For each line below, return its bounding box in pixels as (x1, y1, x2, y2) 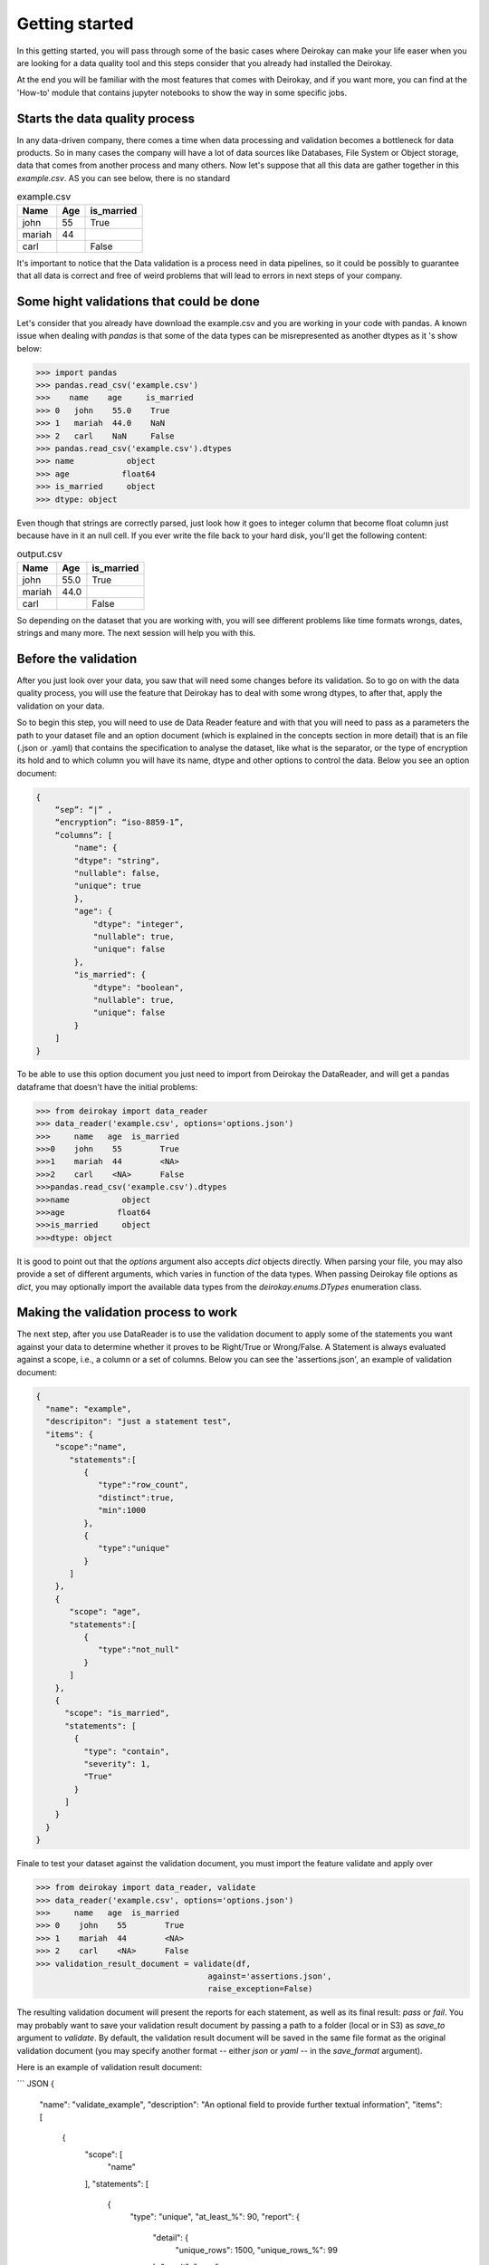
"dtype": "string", (73, 855, 160, 865)
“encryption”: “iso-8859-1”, (54, 817, 185, 828)
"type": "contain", (82, 1746, 170, 1757)
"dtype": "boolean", (92, 982, 185, 992)
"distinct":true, (98, 1492, 176, 1503)
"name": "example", (45, 1403, 132, 1413)
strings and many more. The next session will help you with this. (16, 628, 256, 639)
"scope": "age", (69, 1606, 142, 1617)
